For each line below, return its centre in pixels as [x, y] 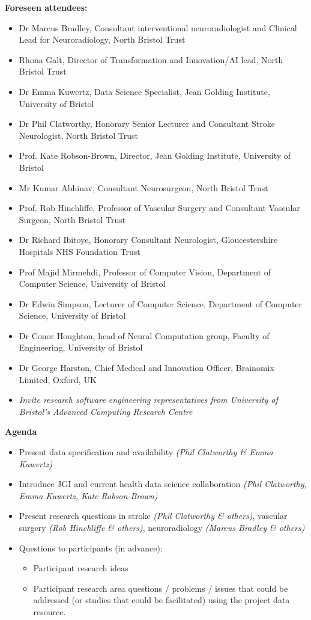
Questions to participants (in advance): [91, 548]
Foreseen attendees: [46, 7]
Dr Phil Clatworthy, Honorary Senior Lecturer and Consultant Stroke [147, 124]
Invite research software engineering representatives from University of [148, 400]
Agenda [21, 431]
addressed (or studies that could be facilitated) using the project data [162, 600]
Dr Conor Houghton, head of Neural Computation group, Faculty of [144, 335]
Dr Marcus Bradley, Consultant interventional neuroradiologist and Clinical [158, 27]
